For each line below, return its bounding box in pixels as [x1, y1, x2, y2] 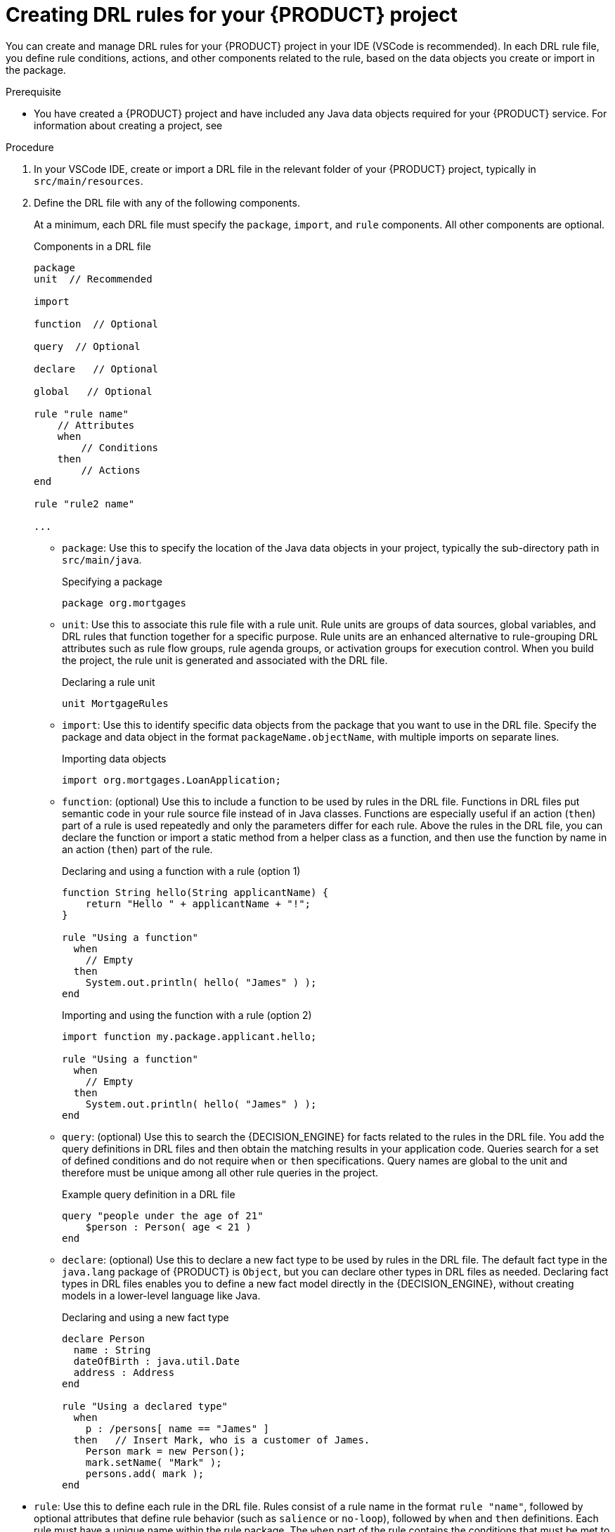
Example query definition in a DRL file [62, 1188, 235, 1200]
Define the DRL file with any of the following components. [34, 196, 300, 209]
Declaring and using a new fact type [62, 1311, 229, 1323]
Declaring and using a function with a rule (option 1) [62, 864, 301, 877]
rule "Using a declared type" [62, 1400, 228, 1412]
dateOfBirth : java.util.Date [73, 1355, 240, 1367]
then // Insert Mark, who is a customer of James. [73, 1434, 370, 1446]
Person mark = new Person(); [85, 1445, 246, 1457]
